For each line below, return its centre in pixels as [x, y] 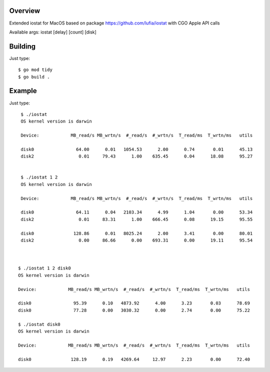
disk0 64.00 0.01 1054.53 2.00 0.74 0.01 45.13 [137, 149]
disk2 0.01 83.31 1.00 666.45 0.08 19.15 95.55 [137, 219]
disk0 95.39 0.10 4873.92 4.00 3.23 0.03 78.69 [134, 303]
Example [23, 91]
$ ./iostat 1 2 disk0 [44, 268]
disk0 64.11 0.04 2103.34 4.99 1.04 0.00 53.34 [137, 212]
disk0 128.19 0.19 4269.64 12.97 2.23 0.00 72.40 [134, 359]
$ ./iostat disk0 [39, 324]
